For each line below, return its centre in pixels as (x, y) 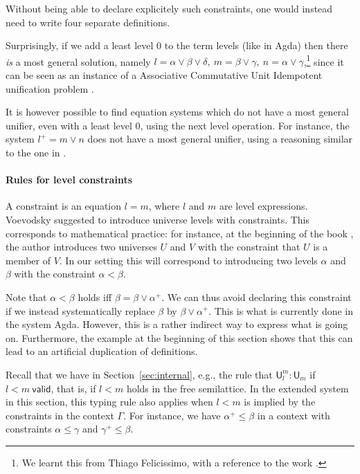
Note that (26, 297)
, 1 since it (324, 60)
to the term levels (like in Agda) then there (256, 45)
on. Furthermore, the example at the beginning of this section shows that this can (179, 337)
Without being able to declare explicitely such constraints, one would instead (169, 8)
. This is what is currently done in (281, 310)
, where (164, 206)
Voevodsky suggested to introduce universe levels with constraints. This (158, 219)
